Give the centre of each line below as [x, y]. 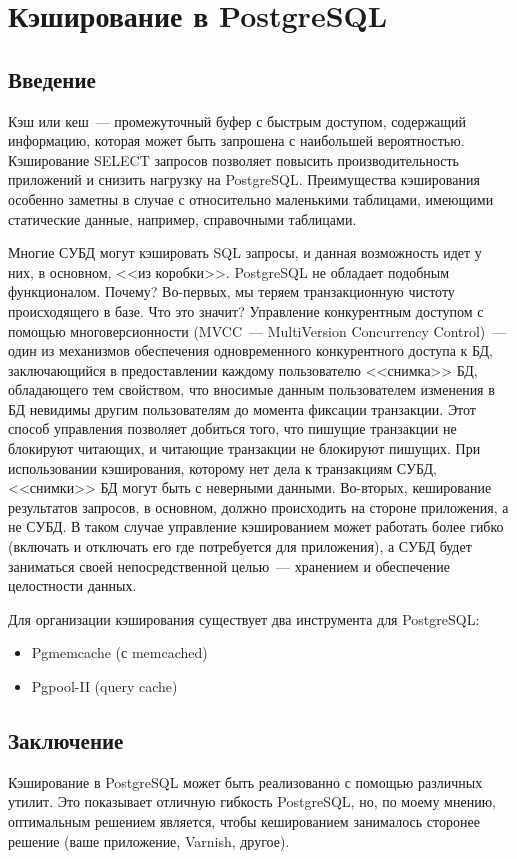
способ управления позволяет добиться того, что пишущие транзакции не [232, 428]
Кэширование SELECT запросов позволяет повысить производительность [233, 159]
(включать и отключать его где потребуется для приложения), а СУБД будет [240, 546]
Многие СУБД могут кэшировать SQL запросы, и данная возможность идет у [245, 252]
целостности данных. [72, 585]
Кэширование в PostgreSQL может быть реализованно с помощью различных [245, 781]
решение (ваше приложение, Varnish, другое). [149, 840]
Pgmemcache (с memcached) [119, 652]
